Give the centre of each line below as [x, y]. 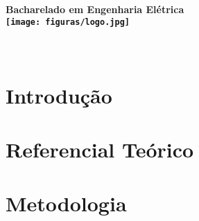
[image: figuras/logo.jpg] [68, 22]
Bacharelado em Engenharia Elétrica [95, 9]
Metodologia [66, 203]
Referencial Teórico [100, 149]
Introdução [59, 95]
